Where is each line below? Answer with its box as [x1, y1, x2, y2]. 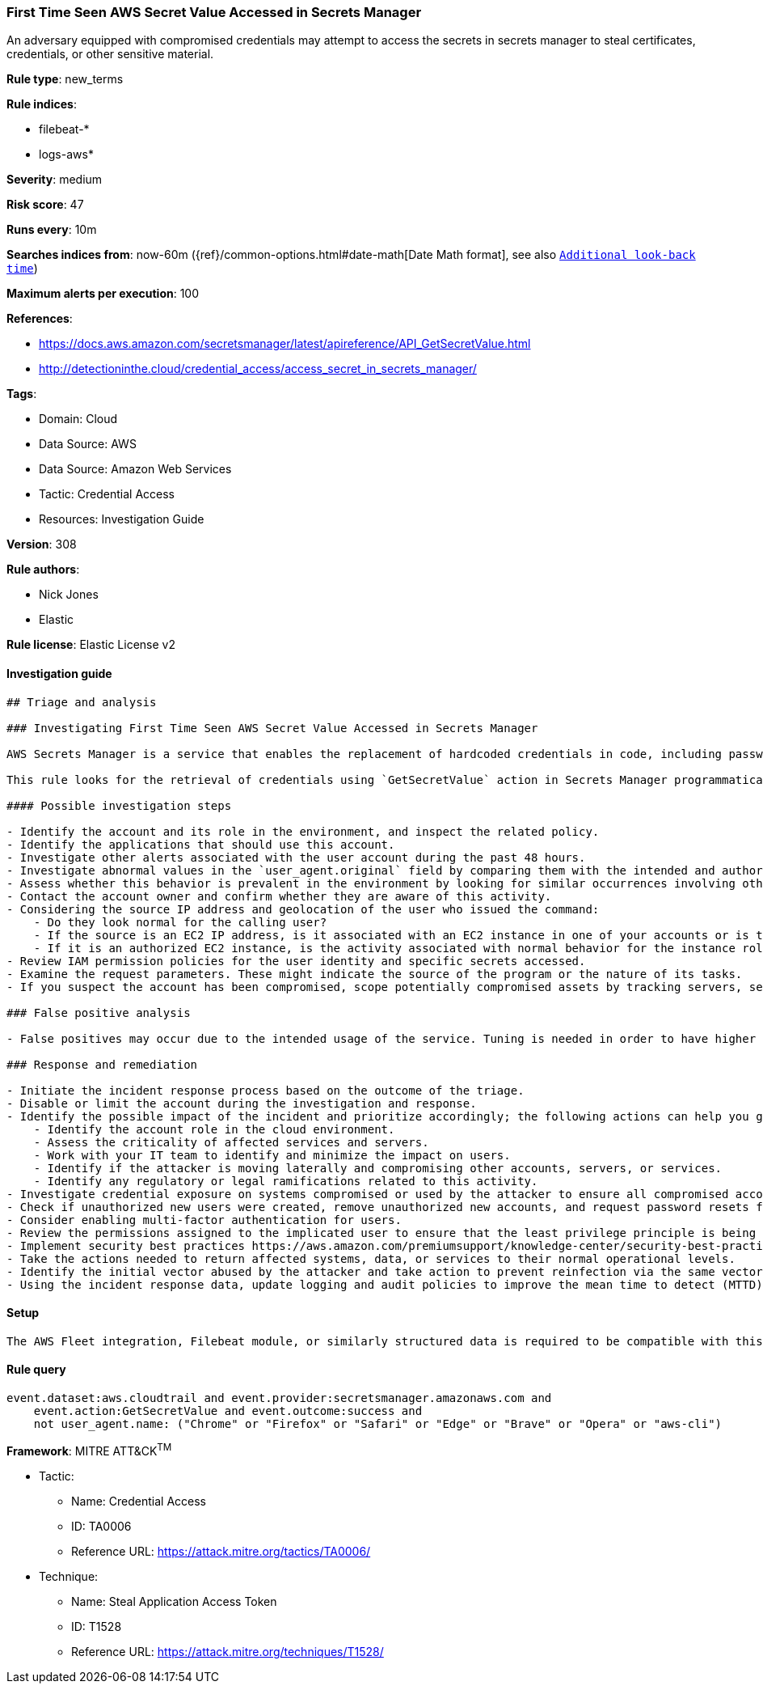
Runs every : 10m [6, 222, 97, 237]
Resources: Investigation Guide [39, 512, 204, 527]
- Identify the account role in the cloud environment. [33, 1122, 395, 1136]
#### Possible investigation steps [6, 798, 232, 812]
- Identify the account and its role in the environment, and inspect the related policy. [6, 824, 600, 838]
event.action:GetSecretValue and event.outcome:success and [33, 1404, 423, 1418]
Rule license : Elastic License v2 [6, 637, 175, 652]
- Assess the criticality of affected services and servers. [33, 1135, 429, 1149]
